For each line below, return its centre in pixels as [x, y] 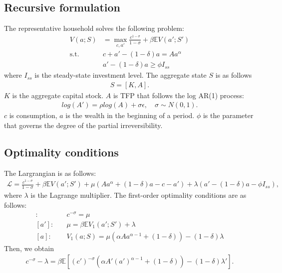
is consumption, [33, 115]
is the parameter [228, 115]
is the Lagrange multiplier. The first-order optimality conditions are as [139, 195]
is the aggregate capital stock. [58, 95]
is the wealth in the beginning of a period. [130, 115]
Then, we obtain [29, 248]
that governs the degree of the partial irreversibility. [83, 125]
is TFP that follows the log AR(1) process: [178, 95]
